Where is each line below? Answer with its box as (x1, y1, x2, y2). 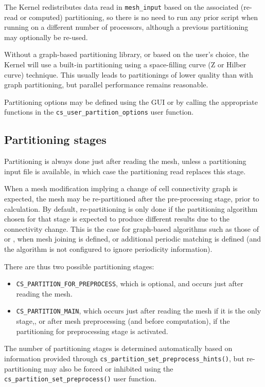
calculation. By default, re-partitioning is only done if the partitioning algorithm (4, 203, 258, 214)
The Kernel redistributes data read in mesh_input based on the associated (4, 2, 239, 12)
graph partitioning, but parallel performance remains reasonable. (4, 79, 208, 90)
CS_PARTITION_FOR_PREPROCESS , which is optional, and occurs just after (16, 278, 243, 289)
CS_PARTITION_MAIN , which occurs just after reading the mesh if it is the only (16, 305, 261, 316)
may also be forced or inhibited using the (44, 363, 173, 374)
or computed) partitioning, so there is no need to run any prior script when (20, 11, 258, 22)
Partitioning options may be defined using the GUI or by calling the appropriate (4, 96, 258, 107)
